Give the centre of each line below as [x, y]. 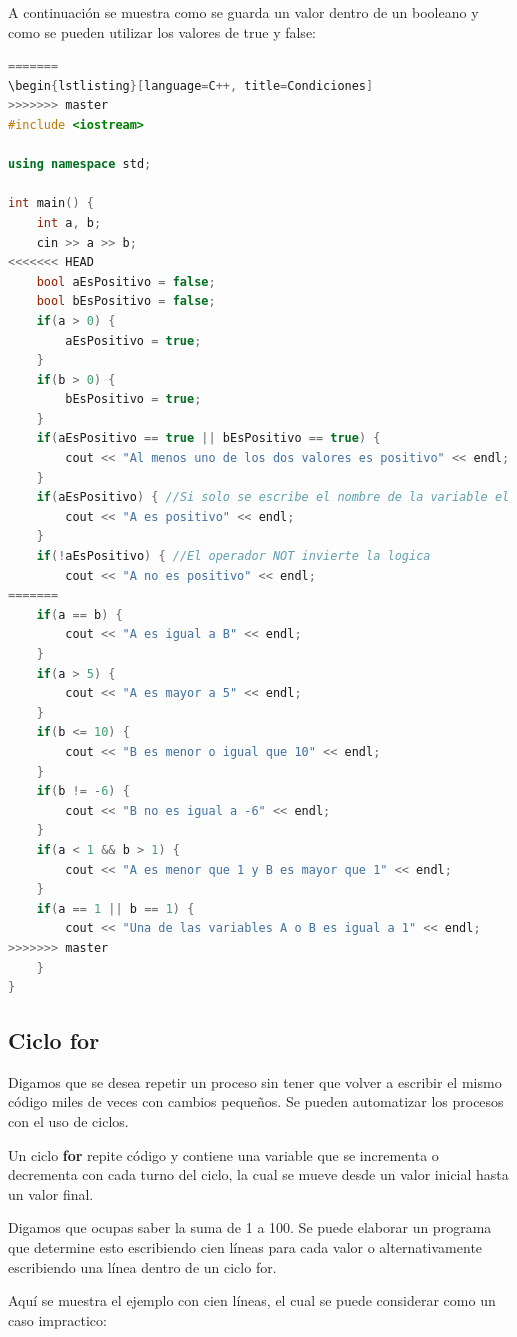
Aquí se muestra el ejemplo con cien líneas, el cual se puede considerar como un [252, 1300]
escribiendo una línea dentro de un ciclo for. [142, 1266]
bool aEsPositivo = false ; [126, 281]
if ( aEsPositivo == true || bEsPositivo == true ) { [208, 438]
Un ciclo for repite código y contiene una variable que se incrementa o [223, 1154]
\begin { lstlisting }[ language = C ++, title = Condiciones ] [191, 85]
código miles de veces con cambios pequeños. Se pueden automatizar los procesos [256, 1101]
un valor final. [51, 1193]
